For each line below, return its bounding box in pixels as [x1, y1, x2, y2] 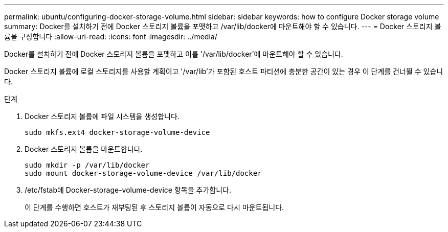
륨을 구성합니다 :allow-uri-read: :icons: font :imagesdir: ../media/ [4, 32, 217, 41]
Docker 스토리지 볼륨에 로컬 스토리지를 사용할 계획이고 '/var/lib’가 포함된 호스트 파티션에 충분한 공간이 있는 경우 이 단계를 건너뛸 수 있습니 [4, 67, 443, 76]
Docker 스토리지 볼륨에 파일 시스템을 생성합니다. [25, 112, 180, 121]
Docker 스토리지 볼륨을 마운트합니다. [25, 145, 143, 153]
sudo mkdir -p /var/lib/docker [25, 161, 150, 169]
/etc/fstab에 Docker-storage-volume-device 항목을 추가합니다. [25, 185, 231, 194]
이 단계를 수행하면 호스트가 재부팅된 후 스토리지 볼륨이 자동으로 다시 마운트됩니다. [25, 203, 284, 212]
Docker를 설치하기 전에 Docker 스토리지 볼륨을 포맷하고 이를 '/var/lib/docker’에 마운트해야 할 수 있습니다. [4, 50, 343, 58]
